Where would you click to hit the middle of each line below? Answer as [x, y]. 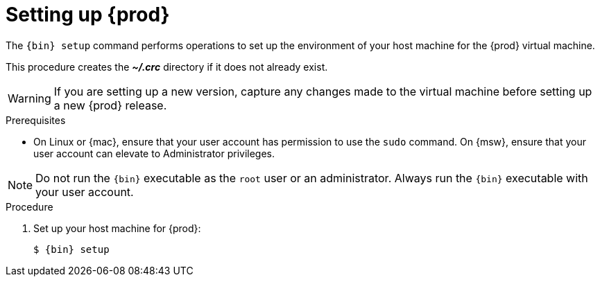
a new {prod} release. [110, 105]
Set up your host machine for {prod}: [117, 228]
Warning [29, 98]
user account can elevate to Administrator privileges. [154, 153]
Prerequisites [36, 120]
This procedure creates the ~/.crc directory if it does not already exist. [167, 67]
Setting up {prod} [88, 15]
